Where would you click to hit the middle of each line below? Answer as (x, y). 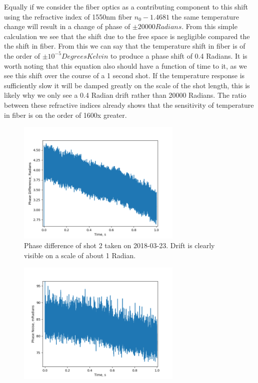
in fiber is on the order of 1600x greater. (65, 115)
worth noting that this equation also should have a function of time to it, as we (125, 65)
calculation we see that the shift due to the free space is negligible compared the (127, 36)
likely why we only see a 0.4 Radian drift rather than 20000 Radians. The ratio (125, 95)
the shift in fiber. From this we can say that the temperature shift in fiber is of (125, 46)
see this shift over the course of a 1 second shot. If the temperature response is (124, 75)
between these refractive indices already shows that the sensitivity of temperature (129, 105)
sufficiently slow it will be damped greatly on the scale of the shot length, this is (127, 85)
